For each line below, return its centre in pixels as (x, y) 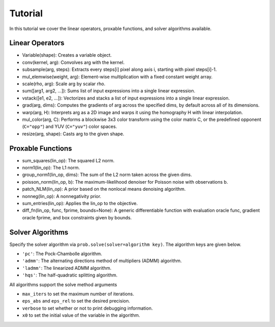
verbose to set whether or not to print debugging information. (87, 308)
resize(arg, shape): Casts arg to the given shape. (73, 134)
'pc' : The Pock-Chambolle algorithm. (62, 254)
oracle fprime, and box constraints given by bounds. (77, 217)
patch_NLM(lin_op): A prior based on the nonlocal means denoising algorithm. (104, 189)
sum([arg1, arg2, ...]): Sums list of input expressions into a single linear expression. (109, 91)
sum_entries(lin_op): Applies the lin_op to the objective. (80, 203)
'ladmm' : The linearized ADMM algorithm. (67, 268)
